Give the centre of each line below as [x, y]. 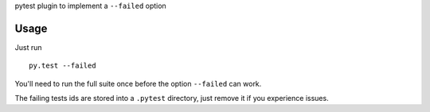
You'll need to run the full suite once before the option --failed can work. [138, 83]
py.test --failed [63, 66]
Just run [28, 47]
